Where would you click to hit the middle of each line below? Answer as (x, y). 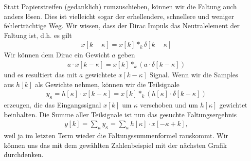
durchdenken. (24, 154)
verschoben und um (169, 105)
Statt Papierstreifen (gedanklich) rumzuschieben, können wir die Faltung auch (120, 6)
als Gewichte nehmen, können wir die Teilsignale (107, 84)
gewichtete (101, 75)
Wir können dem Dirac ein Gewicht (57, 55)
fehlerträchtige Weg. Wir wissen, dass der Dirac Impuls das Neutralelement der (122, 26)
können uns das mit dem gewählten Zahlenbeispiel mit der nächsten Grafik (116, 145)
